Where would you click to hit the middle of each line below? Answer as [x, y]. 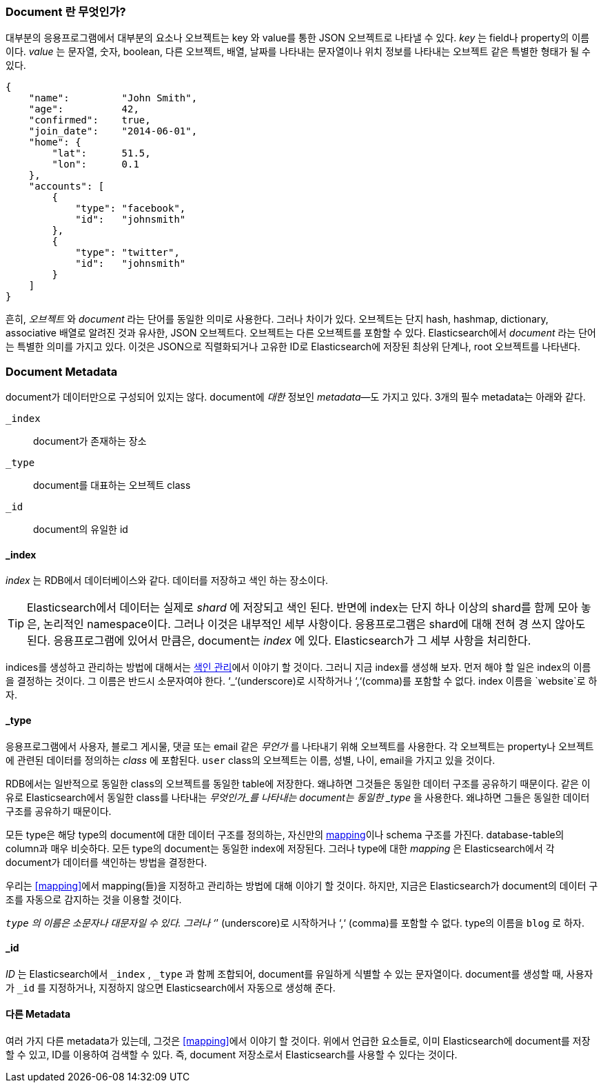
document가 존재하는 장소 [90, 441]
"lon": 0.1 [95, 164]
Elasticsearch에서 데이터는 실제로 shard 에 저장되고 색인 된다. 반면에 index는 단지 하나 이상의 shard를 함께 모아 [303, 608]
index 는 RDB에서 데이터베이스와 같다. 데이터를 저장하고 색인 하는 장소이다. [167, 581]
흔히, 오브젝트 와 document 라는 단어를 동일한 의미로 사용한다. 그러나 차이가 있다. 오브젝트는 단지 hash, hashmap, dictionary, [277, 319]
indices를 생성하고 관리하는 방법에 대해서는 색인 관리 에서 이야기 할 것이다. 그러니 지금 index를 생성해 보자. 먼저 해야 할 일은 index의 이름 [298, 667]
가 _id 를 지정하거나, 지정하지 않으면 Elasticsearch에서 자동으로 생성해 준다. [171, 987]
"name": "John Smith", [113, 98]
